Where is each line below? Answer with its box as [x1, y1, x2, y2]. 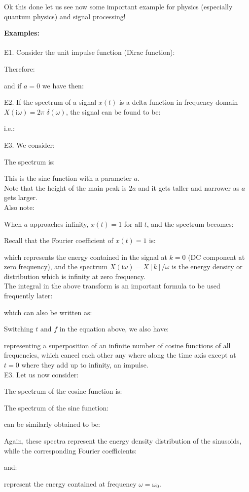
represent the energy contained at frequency [4, 478, 137, 489]
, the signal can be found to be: [66, 106, 161, 117]
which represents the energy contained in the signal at [4, 251, 167, 262]
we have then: [42, 80, 84, 90]
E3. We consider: [4, 139, 55, 150]
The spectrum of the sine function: [4, 402, 109, 412]
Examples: [4, 28, 39, 38]
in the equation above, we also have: [59, 324, 169, 334]
